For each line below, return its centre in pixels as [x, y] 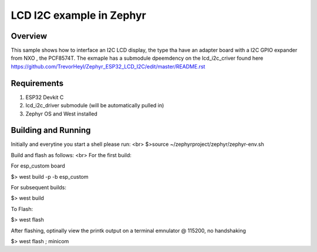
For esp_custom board [38, 166]
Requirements [37, 83]
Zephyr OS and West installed [62, 114]
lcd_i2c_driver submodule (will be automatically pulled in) [95, 105]
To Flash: [22, 209]
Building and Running [51, 130]
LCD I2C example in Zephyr [78, 15]
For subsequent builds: [39, 187]
